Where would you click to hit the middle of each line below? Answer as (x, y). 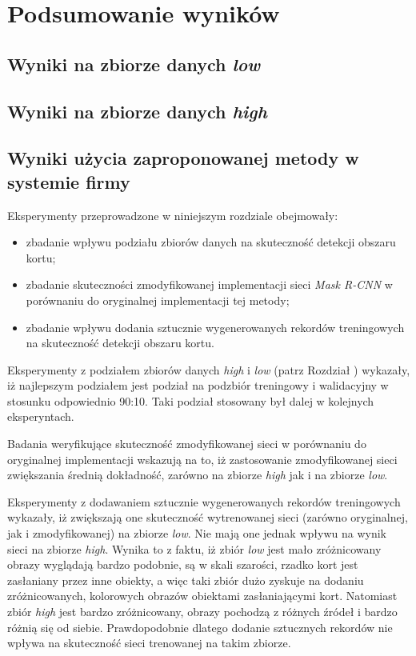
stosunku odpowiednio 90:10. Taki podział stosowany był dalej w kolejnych (191, 400)
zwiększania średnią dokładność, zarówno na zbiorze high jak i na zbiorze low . (198, 475)
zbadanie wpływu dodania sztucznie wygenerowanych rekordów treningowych (215, 327)
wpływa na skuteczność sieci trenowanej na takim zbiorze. (149, 643)
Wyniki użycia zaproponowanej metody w (183, 158)
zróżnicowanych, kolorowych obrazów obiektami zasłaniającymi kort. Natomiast (202, 596)
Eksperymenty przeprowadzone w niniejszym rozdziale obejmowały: (173, 215)
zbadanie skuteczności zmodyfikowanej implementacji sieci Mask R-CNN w (209, 284)
